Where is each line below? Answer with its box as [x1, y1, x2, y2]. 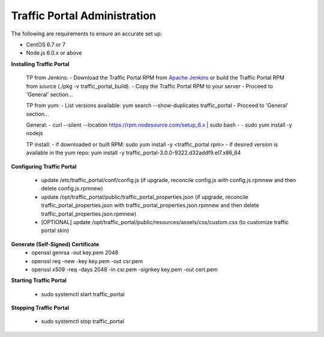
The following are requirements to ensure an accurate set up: [11, 30, 163, 37]
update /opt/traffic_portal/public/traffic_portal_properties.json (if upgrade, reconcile [41, 193, 248, 201]
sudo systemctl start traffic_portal [41, 290, 125, 297]
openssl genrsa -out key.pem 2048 [31, 249, 119, 257]
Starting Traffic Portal [11, 277, 67, 284]
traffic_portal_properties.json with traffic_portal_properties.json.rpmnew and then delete [41, 202, 259, 209]
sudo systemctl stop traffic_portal [41, 318, 124, 325]
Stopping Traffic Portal [11, 304, 69, 312]
